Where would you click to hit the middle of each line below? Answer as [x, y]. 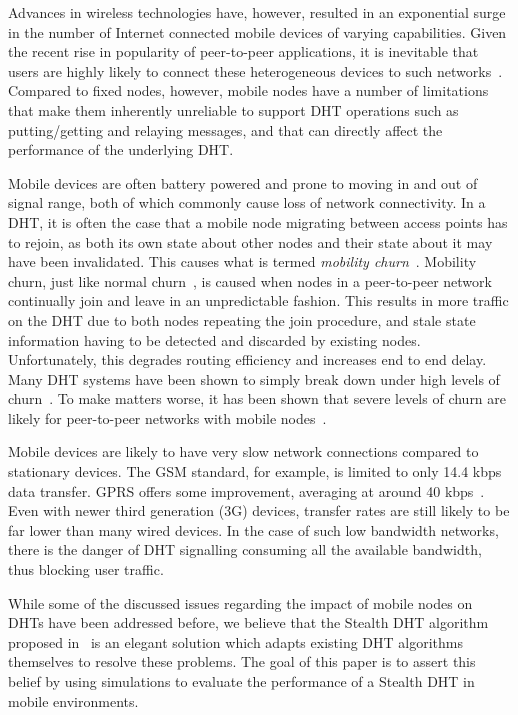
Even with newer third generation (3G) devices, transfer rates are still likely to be [259, 510]
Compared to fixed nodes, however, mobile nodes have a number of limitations [248, 90]
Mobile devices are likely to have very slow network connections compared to [243, 451]
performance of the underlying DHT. [121, 149]
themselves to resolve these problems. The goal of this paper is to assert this [242, 661]
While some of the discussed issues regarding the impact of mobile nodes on [240, 602]
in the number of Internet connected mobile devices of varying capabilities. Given [257, 31]
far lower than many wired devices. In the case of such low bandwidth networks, [253, 529]
